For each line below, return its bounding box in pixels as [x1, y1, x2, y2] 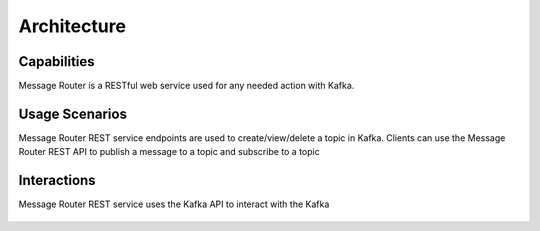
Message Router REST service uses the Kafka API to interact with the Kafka [18, 198, 330, 210]
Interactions [18, 172, 96, 189]
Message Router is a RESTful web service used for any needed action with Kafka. [18, 80, 355, 92]
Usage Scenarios [18, 105, 127, 122]
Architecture [18, 15, 127, 37]
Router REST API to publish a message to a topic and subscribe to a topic [18, 146, 320, 158]
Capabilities [18, 53, 95, 70]
